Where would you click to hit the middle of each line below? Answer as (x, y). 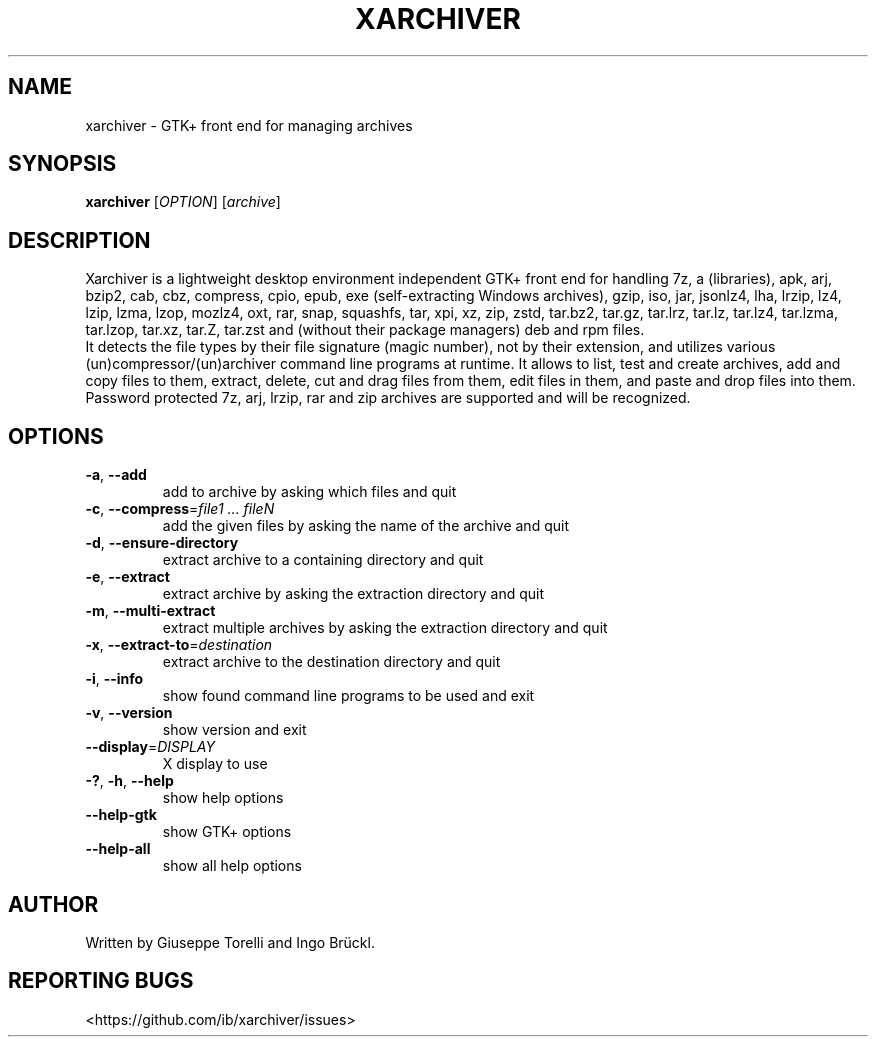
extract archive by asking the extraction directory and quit (353, 594)
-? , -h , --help (129, 781)
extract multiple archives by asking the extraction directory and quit (385, 628)
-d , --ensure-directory (162, 543)
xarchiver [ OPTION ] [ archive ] (183, 202)
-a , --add (116, 475)
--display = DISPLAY (150, 747)
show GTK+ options (227, 832)
